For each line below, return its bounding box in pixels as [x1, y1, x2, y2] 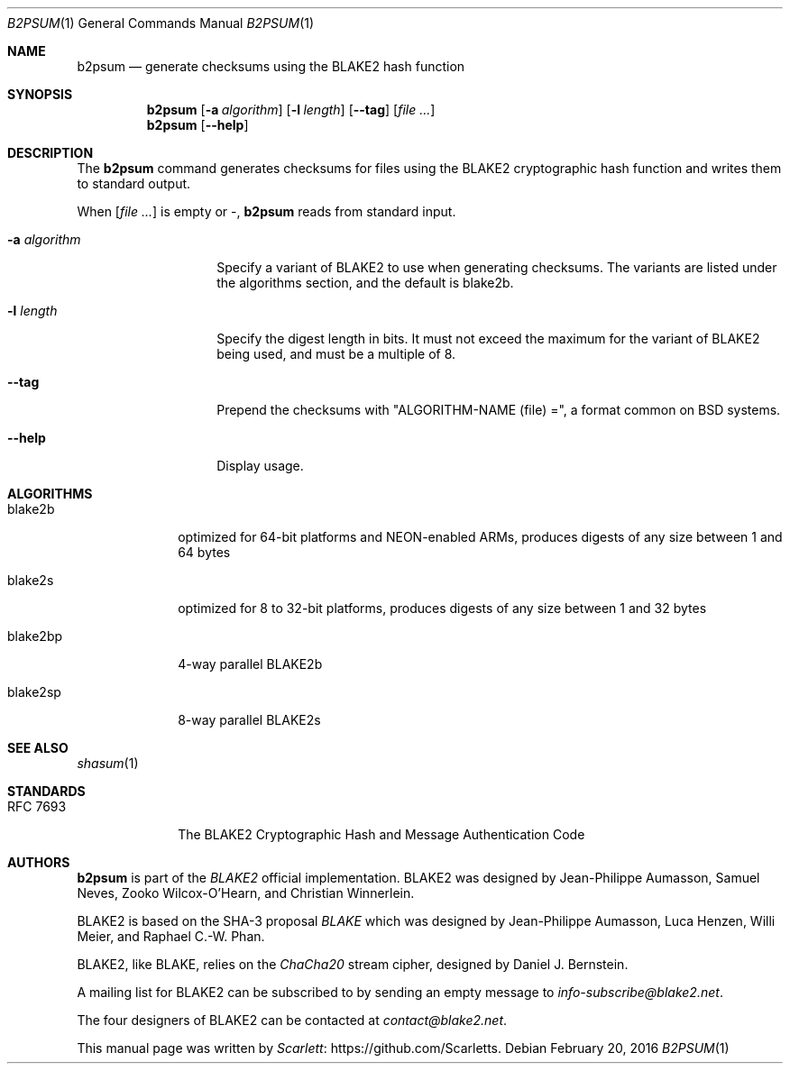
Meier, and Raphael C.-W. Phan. [77, 929, 265, 944]
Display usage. [216, 458, 304, 473]
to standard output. [77, 176, 191, 191]
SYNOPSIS [7, 87, 73, 102]
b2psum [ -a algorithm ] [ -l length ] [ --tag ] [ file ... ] [146, 102, 436, 117]
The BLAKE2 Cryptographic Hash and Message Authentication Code [178, 827, 585, 842]
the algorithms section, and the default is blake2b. [216, 275, 514, 290]
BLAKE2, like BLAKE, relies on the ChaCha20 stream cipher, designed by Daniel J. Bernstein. [77, 957, 629, 972]
